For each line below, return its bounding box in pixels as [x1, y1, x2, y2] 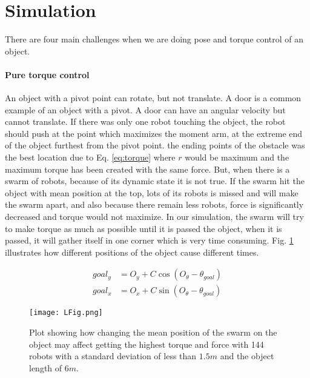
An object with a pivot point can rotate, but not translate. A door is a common [5, 91, 302, 104]
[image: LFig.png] [29, 308, 103, 317]
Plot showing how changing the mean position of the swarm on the [29, 326, 277, 339]
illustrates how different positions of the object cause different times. [5, 245, 259, 258]
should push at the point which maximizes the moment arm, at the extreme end [5, 127, 303, 139]
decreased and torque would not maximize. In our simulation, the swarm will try [5, 210, 304, 223]
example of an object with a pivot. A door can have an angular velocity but [5, 103, 286, 116]
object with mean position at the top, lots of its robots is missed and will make [5, 186, 298, 199]
